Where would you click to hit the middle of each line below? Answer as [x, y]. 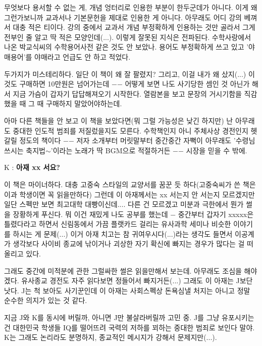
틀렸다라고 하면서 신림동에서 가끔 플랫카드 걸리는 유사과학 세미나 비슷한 [118, 224]
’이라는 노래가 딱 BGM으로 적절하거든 [111, 150]
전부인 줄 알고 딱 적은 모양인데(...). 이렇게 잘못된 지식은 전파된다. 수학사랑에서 [128, 37]
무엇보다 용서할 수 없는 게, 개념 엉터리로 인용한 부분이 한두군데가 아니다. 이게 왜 [131, 7]
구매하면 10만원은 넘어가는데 [64, 84]
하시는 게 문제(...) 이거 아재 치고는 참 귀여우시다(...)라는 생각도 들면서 [123, 233]
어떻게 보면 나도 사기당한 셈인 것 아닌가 [187, 84]
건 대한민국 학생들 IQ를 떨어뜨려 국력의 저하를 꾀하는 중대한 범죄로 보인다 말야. [129, 327]
